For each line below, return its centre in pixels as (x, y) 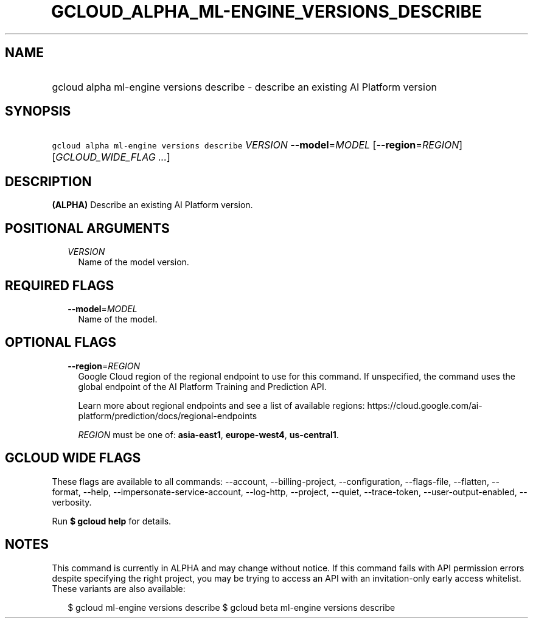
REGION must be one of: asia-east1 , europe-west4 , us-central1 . (208, 434)
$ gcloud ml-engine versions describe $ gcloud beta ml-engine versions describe (232, 607)
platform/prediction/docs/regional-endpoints (168, 416)
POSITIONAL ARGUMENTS (87, 228)
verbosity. (72, 502)
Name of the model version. (134, 262)
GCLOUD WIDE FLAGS (73, 458)
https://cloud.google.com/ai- (425, 405)
